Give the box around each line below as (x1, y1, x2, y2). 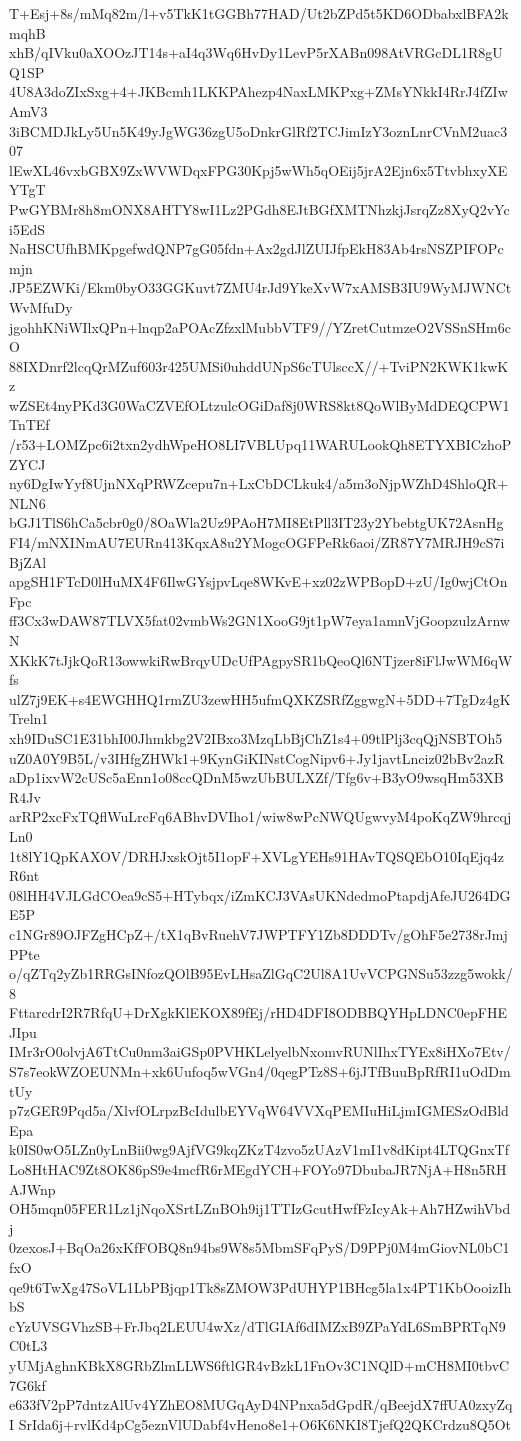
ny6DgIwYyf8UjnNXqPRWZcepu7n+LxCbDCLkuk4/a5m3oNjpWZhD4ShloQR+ (9, 473, 509, 494)
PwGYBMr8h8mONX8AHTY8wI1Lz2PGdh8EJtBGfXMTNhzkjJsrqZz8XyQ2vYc (9, 198, 510, 219)
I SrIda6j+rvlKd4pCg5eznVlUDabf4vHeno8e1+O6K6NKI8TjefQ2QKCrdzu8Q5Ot (9, 1413, 512, 1434)
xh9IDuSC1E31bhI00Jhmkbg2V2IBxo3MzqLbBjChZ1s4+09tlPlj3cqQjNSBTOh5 (9, 727, 503, 748)
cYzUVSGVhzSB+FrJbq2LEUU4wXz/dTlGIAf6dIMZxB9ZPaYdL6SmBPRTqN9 (9, 1315, 506, 1336)
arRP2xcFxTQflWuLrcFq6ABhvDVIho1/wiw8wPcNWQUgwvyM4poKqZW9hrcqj (9, 806, 512, 827)
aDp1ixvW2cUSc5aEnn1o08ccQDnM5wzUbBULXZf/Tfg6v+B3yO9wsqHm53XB (9, 767, 504, 788)
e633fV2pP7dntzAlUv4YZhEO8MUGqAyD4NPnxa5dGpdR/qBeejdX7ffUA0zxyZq (9, 1394, 513, 1415)
